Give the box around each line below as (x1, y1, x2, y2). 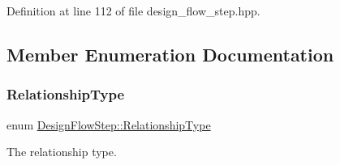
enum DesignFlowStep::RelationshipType (6, 116, 211, 133)
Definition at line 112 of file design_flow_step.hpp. (6, 2, 260, 19)
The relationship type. (6, 143, 117, 160)
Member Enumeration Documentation (6, 41, 334, 66)
